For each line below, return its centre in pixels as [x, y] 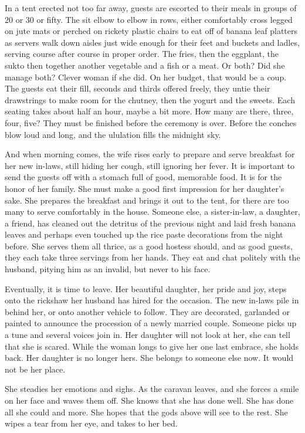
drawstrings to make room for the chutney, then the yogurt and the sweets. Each [150, 99]
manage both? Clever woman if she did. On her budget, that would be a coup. [146, 77]
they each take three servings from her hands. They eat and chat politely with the [152, 257]
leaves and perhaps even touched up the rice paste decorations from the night [144, 234]
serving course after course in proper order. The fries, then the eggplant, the [142, 54]
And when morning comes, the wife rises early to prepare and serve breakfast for [150, 154]
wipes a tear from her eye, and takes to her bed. [91, 423]
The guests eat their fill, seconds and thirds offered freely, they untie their [138, 88]
